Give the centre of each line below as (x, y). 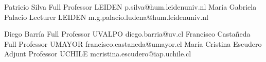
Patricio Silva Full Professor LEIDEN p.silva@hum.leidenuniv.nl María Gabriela (130, 7)
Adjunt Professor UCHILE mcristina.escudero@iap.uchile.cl (98, 54)
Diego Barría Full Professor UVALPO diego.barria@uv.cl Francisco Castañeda (127, 34)
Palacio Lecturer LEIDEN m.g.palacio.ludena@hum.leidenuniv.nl (106, 17)
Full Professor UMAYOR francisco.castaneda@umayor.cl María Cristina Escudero (133, 43)
